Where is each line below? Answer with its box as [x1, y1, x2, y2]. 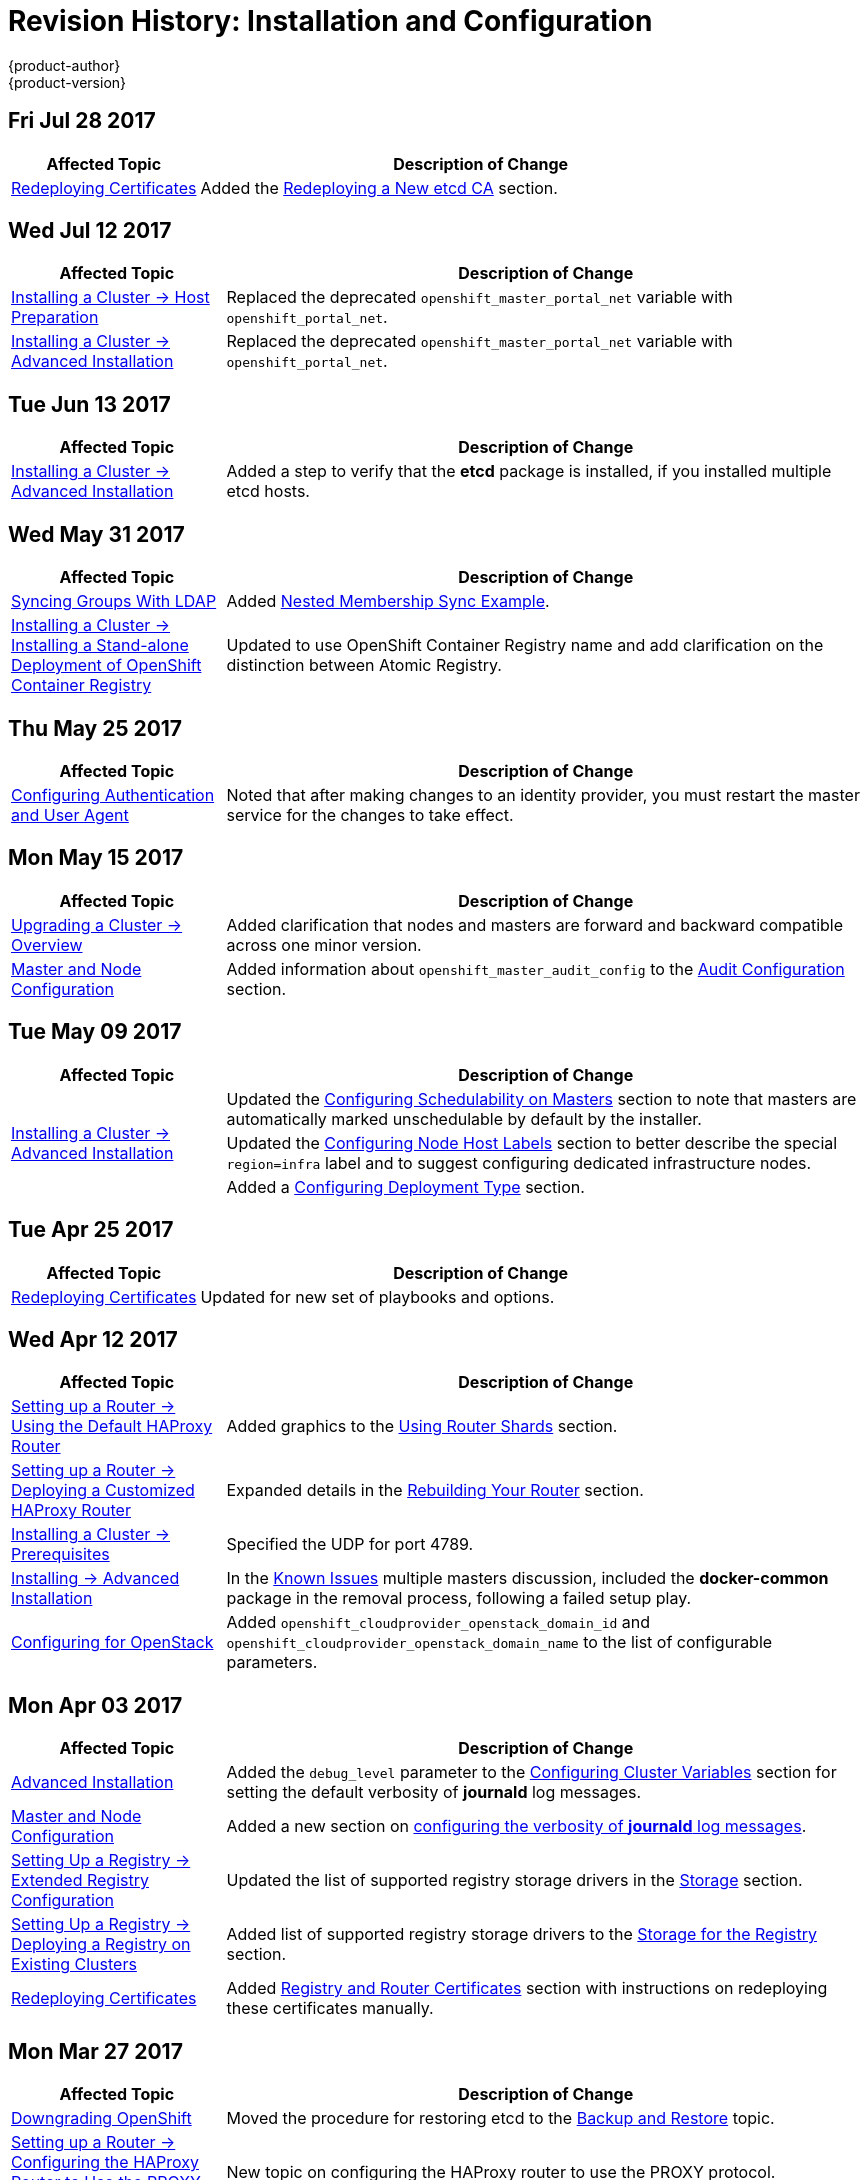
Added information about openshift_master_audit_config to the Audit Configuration [226, 958, 845, 979]
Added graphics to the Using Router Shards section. [226, 1416, 618, 1437]
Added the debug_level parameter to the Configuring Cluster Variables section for [226, 1762, 837, 1783]
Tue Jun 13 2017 [8, 391, 171, 417]
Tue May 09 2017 [8, 1019, 182, 1045]
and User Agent [11, 804, 129, 825]
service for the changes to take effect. [226, 804, 514, 825]
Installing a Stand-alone [11, 635, 189, 656]
